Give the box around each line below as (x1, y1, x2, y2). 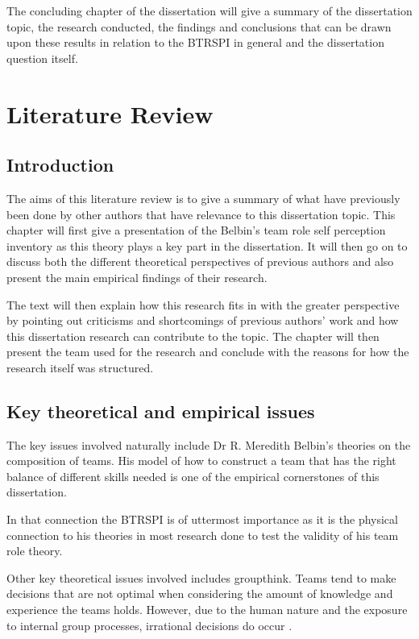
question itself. (6, 49, 78, 66)
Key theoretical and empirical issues (6, 398, 315, 423)
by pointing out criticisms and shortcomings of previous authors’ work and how (6, 312, 399, 329)
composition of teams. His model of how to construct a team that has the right (6, 452, 396, 469)
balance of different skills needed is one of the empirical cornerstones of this (6, 467, 380, 484)
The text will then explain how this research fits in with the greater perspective (6, 296, 400, 313)
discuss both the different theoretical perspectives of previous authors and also (6, 253, 394, 270)
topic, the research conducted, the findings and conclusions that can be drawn (6, 18, 392, 35)
